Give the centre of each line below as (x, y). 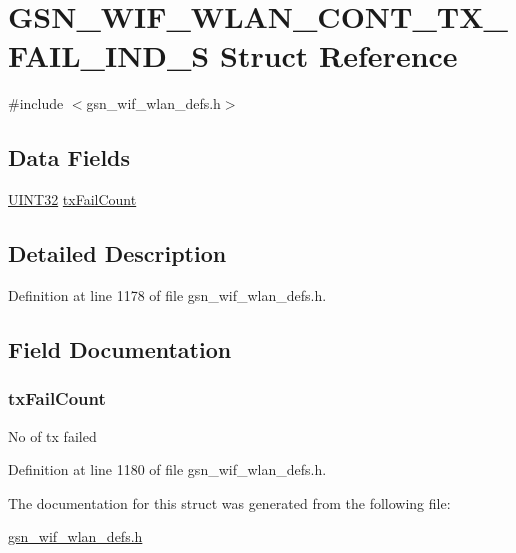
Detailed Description (117, 253)
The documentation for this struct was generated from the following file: (229, 502)
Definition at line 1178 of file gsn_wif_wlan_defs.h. (167, 294)
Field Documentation (120, 348)
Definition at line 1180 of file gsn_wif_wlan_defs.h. (167, 469)
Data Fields (69, 157)
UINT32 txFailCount (72, 199)
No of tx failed (52, 435)
